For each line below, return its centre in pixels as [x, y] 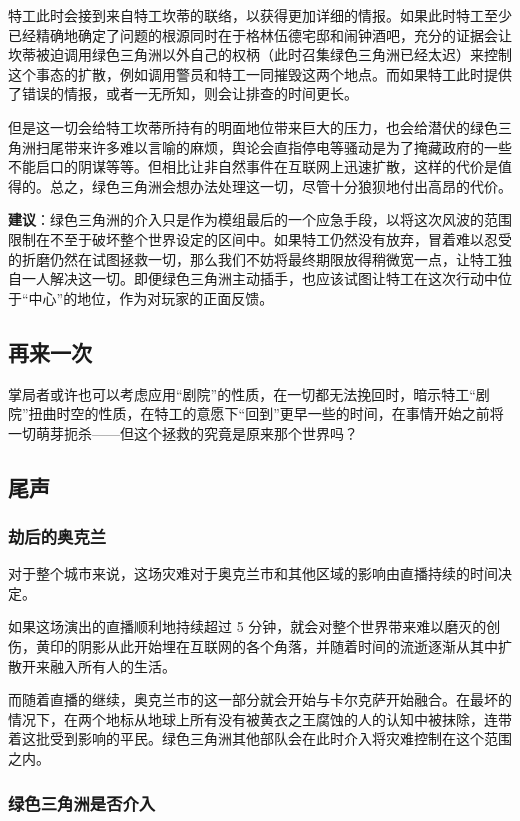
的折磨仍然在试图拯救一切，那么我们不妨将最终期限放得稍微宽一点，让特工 [253, 258]
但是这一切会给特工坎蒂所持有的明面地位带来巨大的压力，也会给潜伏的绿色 [253, 126]
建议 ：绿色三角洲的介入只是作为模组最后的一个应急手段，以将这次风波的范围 [260, 219]
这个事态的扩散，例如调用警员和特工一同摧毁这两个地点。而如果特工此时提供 [260, 73]
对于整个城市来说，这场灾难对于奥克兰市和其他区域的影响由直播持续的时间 [253, 573]
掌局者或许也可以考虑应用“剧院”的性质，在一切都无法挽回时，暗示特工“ [242, 393]
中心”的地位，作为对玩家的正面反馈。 [151, 297]
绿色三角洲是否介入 [82, 802]
